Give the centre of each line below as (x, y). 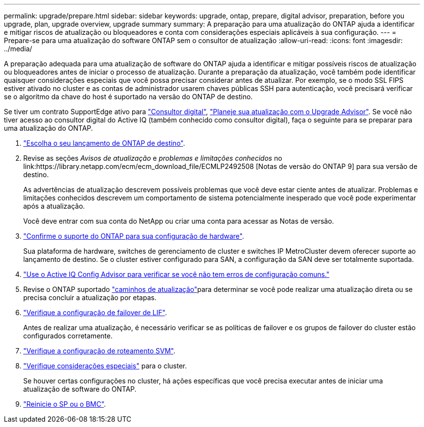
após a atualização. (54, 206)
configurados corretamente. (68, 336)
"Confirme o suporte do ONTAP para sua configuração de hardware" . (134, 236)
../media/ (18, 49)
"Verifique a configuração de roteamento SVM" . (99, 351)
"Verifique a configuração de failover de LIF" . (95, 313)
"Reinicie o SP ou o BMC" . (65, 404)
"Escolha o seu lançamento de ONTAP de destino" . (104, 143)
